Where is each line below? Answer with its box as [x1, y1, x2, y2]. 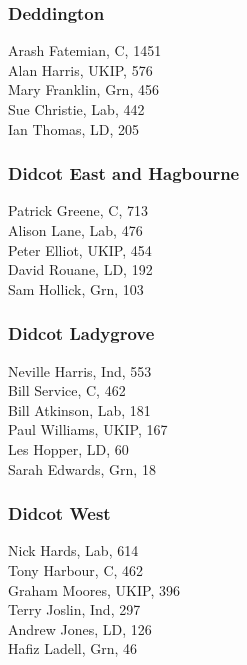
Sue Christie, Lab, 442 [8, 99, 145, 119]
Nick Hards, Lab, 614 [8, 540, 139, 561]
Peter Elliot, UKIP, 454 [8, 239, 152, 260]
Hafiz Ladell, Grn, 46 [8, 638, 138, 659]
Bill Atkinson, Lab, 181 [8, 399, 151, 420]
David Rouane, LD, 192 [8, 259, 153, 280]
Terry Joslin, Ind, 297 [8, 599, 141, 620]
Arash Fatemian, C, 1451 [8, 40, 162, 61]
